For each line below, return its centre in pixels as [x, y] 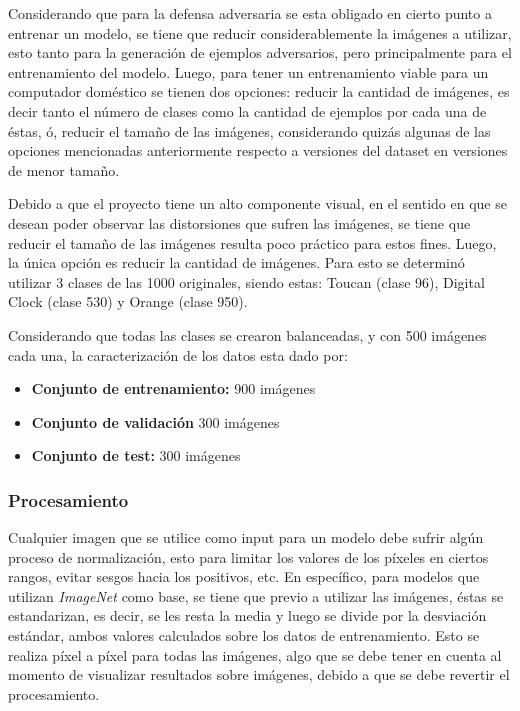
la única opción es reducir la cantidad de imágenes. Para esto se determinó [236, 262]
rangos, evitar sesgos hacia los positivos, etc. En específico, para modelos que [244, 576]
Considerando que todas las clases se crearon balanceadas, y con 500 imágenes [247, 334]
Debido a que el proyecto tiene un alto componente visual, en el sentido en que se [257, 203]
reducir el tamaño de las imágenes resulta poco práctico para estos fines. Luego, [252, 242]
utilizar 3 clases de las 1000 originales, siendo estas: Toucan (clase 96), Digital [246, 281]
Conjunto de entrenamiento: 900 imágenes [173, 388]
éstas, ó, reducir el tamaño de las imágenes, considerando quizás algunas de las [249, 130]
